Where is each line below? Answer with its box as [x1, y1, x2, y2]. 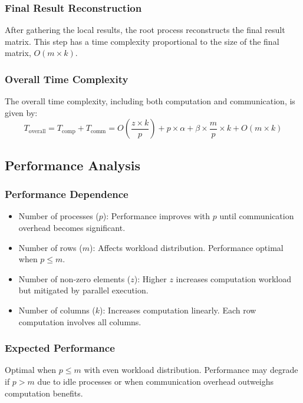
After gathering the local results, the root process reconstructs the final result [5, 24, 285, 36]
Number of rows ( [18, 241, 83, 253]
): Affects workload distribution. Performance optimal [89, 241, 284, 253]
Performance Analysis [5, 156, 140, 174]
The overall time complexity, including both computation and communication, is [5, 95, 295, 107]
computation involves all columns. [18, 315, 141, 328]
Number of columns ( [18, 303, 95, 316]
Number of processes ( [18, 210, 99, 222]
